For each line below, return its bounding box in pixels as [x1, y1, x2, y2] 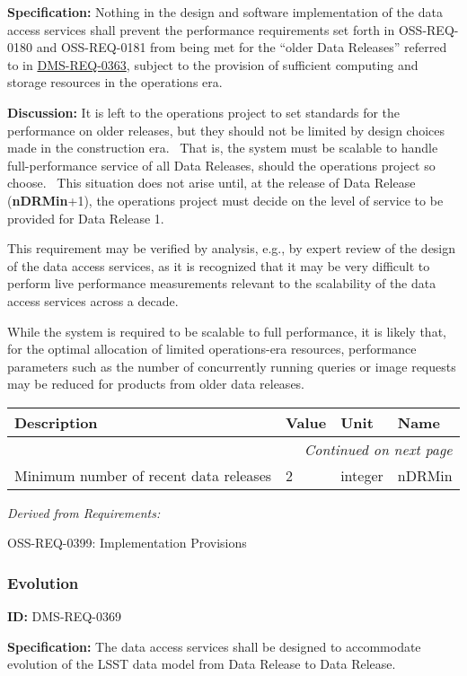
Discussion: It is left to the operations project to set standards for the [7, 102, 401, 121]
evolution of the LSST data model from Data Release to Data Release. [7, 654, 396, 673]
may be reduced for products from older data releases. [7, 374, 305, 393]
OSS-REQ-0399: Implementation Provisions [7, 533, 247, 552]
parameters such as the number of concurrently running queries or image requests [7, 356, 456, 375]
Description [14, 411, 98, 433]
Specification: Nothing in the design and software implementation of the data [7, 3, 443, 21]
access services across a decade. [7, 291, 179, 310]
